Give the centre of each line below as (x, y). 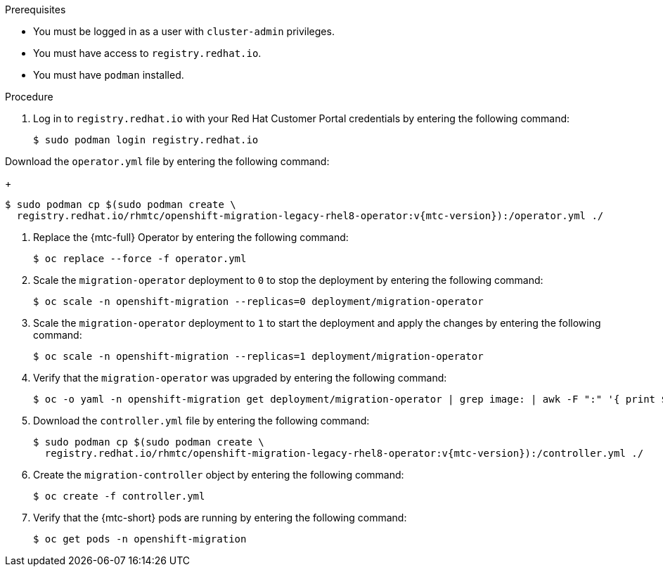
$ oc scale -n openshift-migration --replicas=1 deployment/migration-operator (258, 356)
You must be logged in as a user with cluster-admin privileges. (184, 31)
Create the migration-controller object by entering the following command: (219, 475)
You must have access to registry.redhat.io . (147, 53)
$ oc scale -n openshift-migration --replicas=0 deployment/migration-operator (258, 301)
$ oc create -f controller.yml (119, 496)
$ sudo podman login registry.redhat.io (146, 140)
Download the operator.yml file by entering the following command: (167, 161)
